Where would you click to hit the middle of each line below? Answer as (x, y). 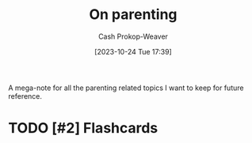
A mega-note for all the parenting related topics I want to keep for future (126, 88)
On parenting (133, 15)
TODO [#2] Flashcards (83, 128)
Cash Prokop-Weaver (133, 36)
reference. (25, 96)
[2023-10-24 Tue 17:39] (133, 51)
